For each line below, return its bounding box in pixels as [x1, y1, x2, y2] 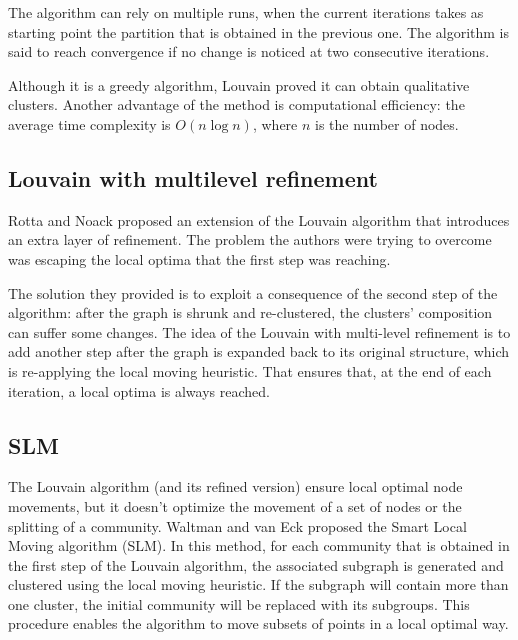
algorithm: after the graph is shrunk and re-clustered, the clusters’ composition [8, 302, 493, 323]
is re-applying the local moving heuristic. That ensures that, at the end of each [8, 360, 492, 381]
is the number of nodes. [315, 113, 459, 134]
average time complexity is [8, 113, 171, 134]
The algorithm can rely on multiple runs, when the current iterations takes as [8, 2, 484, 22]
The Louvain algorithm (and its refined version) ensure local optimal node [8, 476, 463, 497]
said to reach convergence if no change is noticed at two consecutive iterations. [8, 41, 490, 62]
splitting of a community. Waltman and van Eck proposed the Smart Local [8, 515, 467, 536]
